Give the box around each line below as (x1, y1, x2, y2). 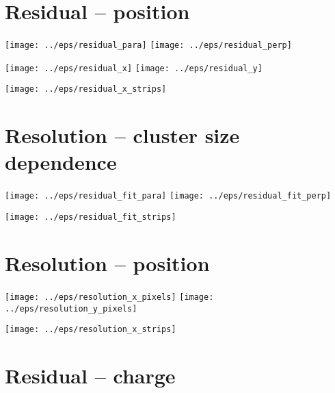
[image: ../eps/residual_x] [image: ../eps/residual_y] (5, 63, 263, 73)
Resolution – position (5, 249, 210, 277)
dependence (5, 148, 117, 176)
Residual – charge (5, 362, 176, 389)
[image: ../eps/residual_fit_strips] (5, 212, 176, 223)
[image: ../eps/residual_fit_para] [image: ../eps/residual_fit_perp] (5, 191, 332, 201)
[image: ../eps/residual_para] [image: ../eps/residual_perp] (5, 40, 292, 51)
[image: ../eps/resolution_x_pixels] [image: (5, 292, 214, 302)
